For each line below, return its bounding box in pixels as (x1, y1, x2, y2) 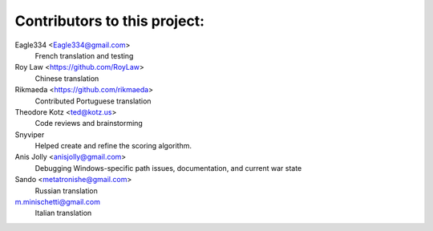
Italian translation (34, 209, 92, 218)
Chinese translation (34, 73, 99, 83)
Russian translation (34, 185, 98, 196)
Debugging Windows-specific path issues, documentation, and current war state (34, 163, 302, 172)
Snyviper (14, 129, 45, 140)
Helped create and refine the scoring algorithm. (34, 141, 192, 151)
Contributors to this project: (14, 12, 204, 30)
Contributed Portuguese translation (34, 96, 152, 106)
